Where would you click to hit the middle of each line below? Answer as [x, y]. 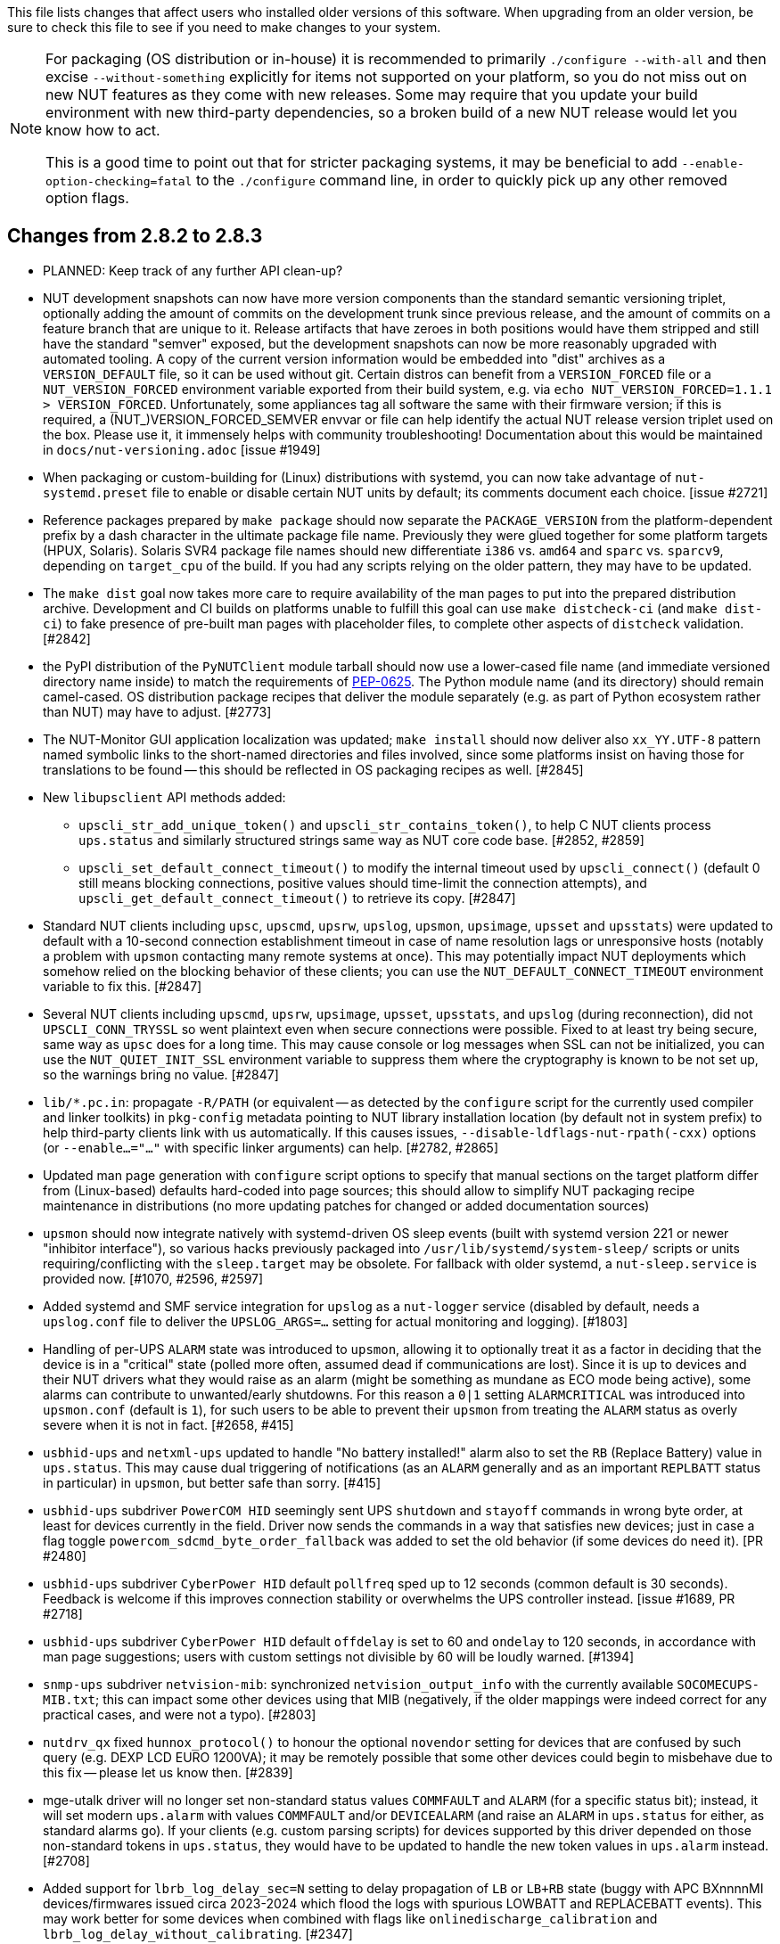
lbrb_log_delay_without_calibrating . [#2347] [198, 1933]
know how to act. [103, 130]
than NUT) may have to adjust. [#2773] [157, 711]
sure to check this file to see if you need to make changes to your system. [224, 27]
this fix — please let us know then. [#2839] [168, 1772]
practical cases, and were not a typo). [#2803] [180, 1714]
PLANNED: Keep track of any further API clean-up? [193, 270]
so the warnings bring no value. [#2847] [161, 1074]
